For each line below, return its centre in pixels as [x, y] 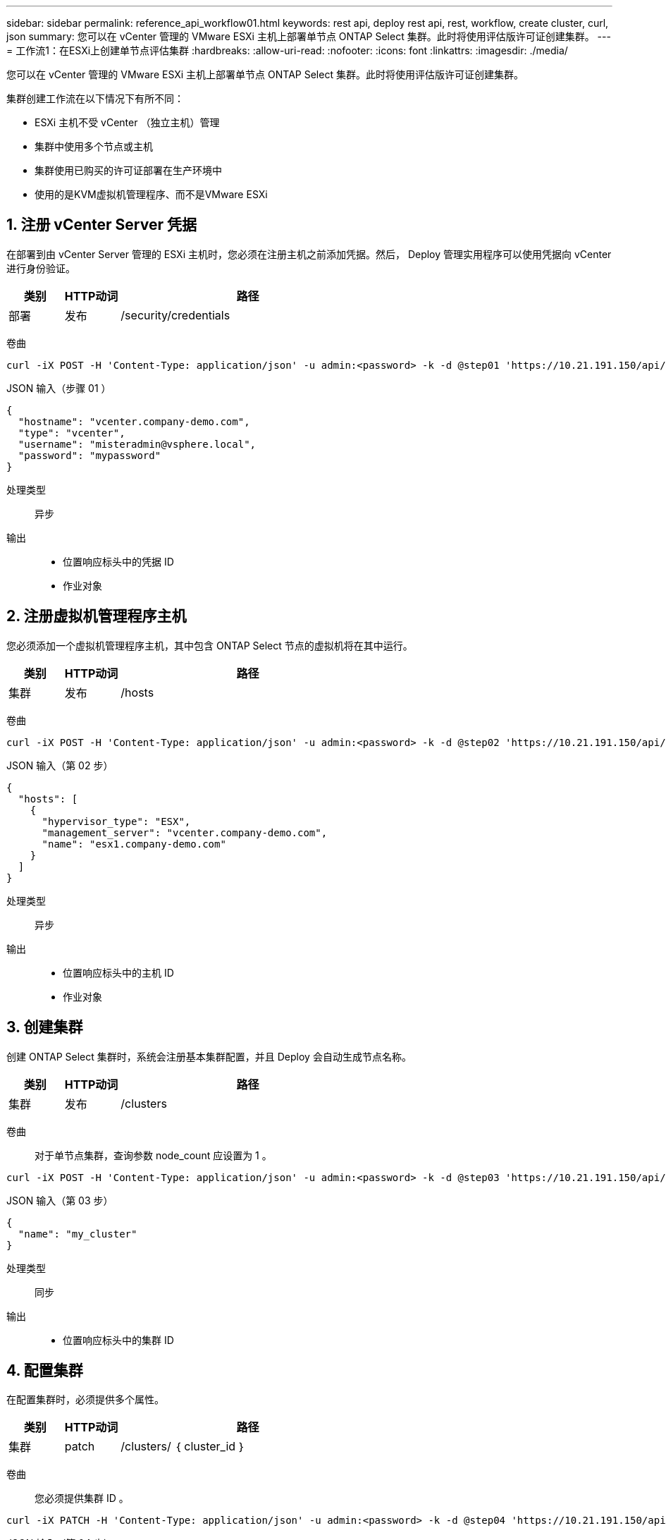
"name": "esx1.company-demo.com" [134, 844]
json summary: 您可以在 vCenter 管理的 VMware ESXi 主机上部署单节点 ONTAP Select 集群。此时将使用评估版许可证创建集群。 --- [309, 36]
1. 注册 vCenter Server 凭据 [101, 225]
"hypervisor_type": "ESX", [116, 821]
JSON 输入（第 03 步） [60, 1200]
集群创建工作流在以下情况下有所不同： [95, 98]
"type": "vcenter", [72, 433]
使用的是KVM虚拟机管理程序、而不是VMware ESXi [151, 194]
